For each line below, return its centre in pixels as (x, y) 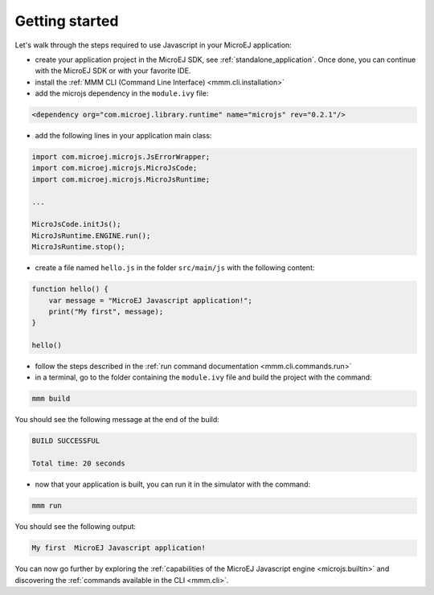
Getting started (67, 21)
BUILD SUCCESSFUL (66, 441)
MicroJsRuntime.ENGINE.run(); (91, 236)
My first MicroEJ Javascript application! (119, 548)
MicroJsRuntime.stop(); (79, 247)
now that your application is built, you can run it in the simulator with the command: (173, 484)
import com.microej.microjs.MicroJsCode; (115, 168)
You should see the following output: (76, 527)
